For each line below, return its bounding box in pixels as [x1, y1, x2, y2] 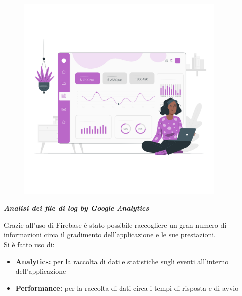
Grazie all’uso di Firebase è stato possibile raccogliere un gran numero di [4, 219, 227, 230]
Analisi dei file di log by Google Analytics [4, 203, 149, 213]
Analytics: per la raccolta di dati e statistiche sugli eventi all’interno [15, 256, 229, 266]
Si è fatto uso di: [4, 239, 55, 249]
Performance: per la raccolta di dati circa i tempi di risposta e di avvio [15, 282, 239, 293]
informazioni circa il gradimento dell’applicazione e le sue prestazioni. [4, 229, 216, 240]
